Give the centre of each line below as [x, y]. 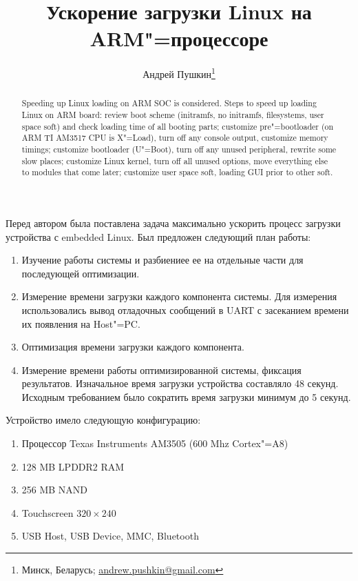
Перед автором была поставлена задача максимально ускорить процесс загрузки [173, 223]
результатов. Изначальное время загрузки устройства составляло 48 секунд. [180, 383]
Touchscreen [48, 512]
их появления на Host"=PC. [81, 323]
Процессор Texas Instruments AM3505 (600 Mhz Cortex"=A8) [155, 443]
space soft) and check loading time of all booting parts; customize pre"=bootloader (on [178, 126]
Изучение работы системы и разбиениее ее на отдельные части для [162, 260]
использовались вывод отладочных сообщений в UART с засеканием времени [185, 309]
